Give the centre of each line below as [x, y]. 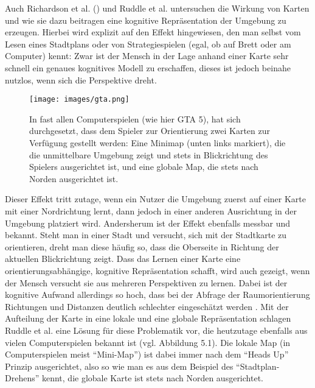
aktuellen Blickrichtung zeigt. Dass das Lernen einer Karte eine [123, 259]
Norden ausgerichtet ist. [74, 178]
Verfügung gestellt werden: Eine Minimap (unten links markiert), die [157, 143]
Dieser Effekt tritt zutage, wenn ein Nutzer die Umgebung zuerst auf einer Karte [156, 199]
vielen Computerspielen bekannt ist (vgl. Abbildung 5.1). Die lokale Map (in [148, 342]
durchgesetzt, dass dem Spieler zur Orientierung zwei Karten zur [150, 131]
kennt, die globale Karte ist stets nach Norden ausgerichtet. [152, 378]
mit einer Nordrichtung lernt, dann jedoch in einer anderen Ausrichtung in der [151, 210]
